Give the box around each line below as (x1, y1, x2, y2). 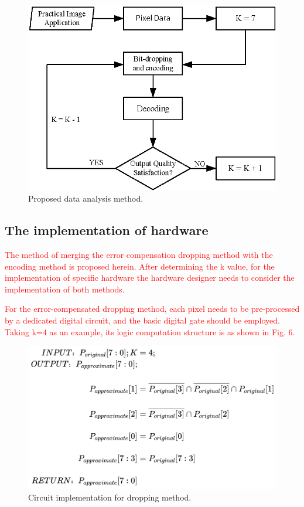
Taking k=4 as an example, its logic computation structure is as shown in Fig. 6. (5, 325, 295, 338)
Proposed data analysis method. (28, 192, 144, 205)
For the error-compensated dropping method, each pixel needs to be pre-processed (5, 302, 300, 315)
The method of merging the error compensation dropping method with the (5, 248, 273, 260)
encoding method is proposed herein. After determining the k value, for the (5, 260, 275, 272)
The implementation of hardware (5, 221, 209, 239)
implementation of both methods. (5, 283, 125, 295)
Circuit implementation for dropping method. (28, 491, 192, 503)
